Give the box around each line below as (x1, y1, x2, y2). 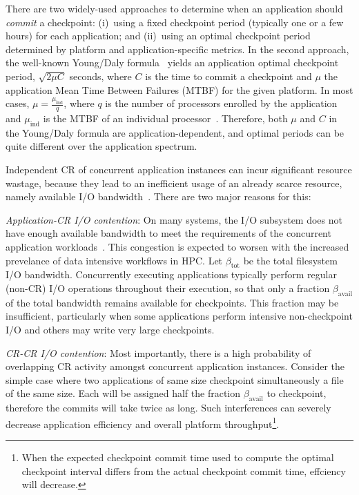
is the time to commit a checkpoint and (145, 68, 312, 83)
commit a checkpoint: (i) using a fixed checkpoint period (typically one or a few (6, 14, 344, 29)
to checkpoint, (266, 386, 327, 400)
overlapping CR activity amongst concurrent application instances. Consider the (6, 359, 345, 373)
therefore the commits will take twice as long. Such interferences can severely (6, 400, 331, 415)
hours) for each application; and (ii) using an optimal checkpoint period (6, 28, 311, 43)
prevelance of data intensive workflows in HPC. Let (6, 253, 223, 267)
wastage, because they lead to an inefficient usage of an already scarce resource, (6, 175, 342, 190)
